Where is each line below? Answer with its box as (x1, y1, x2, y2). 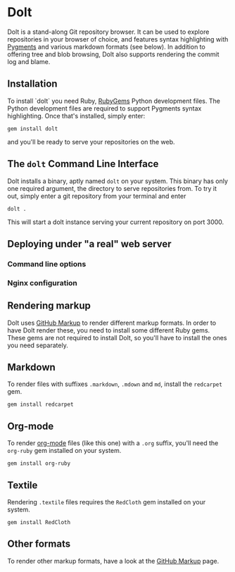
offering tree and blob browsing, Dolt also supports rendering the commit (7, 50, 220, 58)
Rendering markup (7, 300, 91, 312)
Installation (7, 78, 58, 90)
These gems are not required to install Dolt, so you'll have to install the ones (7, 333, 227, 342)
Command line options (7, 259, 87, 268)
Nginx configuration (7, 278, 77, 287)
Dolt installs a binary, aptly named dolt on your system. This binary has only (7, 177, 229, 185)
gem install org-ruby (7, 460, 71, 467)
